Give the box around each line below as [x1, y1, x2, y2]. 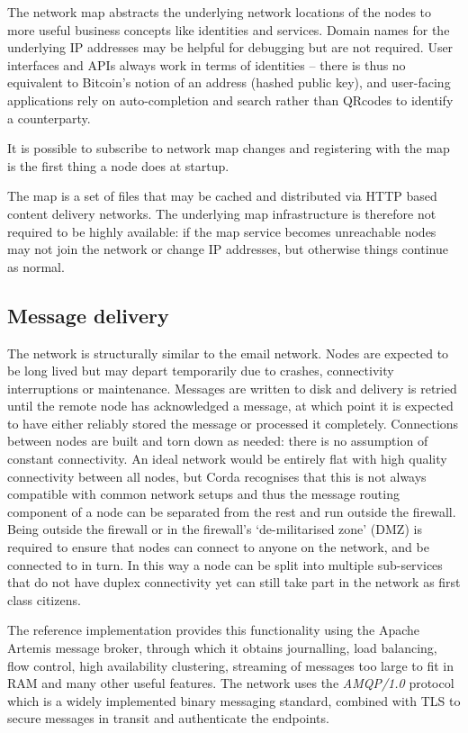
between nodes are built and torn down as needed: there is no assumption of [7, 431, 428, 450]
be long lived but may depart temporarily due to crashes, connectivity [7, 361, 394, 380]
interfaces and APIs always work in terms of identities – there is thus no [7, 55, 406, 74]
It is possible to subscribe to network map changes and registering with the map [7, 139, 450, 158]
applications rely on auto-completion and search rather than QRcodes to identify [7, 90, 454, 109]
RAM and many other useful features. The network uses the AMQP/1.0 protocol [7, 674, 454, 692]
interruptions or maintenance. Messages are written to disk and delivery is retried [7, 378, 457, 397]
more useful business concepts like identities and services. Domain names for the [7, 20, 450, 39]
